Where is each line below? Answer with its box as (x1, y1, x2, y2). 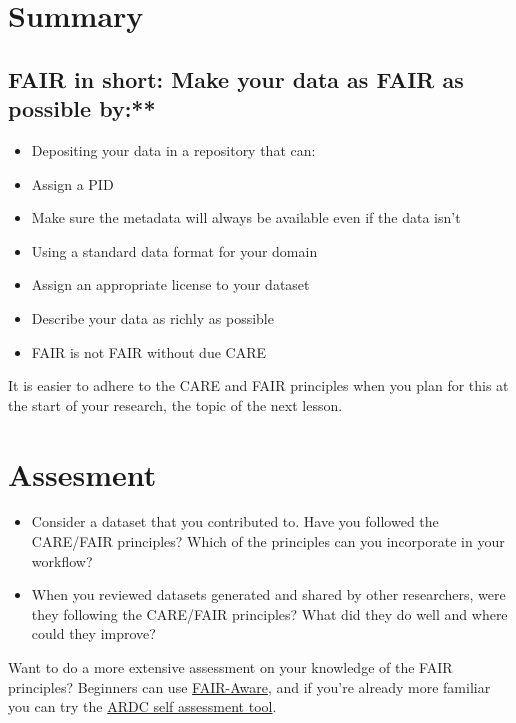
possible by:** (8, 93, 156, 124)
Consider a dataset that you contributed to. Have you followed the (31, 511, 439, 532)
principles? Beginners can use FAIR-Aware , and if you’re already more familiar (8, 676, 491, 697)
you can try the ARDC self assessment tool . (8, 696, 277, 717)
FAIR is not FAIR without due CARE (31, 341, 266, 362)
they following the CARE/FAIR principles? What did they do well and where (31, 603, 508, 624)
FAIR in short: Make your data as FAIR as (8, 63, 464, 94)
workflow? (31, 550, 93, 571)
